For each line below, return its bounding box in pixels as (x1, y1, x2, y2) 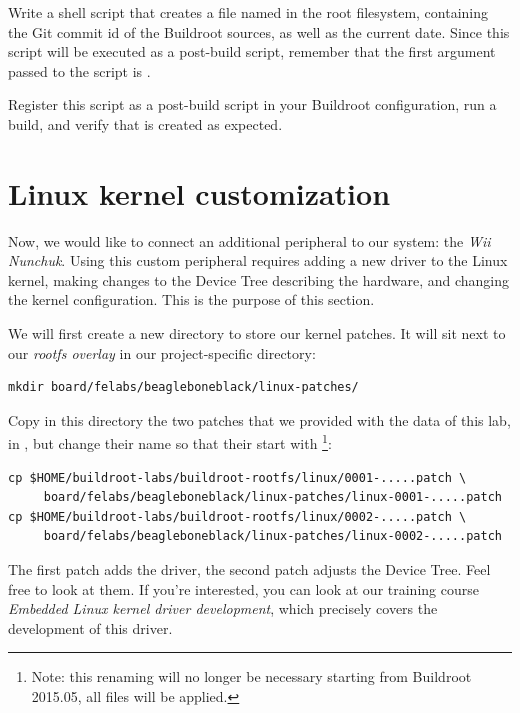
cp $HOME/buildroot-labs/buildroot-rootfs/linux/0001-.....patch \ (8, 470, 467, 485)
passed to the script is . (8, 60, 151, 81)
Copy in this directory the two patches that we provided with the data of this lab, (8, 409, 511, 430)
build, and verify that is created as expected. (8, 113, 283, 134)
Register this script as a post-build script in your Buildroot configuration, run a (8, 94, 497, 115)
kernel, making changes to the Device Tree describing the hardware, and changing (8, 269, 510, 290)
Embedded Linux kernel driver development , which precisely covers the (8, 598, 438, 619)
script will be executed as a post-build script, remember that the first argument (8, 41, 496, 62)
